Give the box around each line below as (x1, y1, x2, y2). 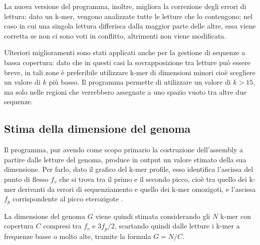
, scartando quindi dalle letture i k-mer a (114, 220, 240, 231)
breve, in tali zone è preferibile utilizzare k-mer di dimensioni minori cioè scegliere (4, 67, 255, 77)
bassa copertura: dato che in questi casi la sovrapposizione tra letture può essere (4, 57, 250, 67)
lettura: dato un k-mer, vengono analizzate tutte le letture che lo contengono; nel (4, 11, 252, 21)
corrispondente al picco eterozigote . (13, 193, 123, 204)
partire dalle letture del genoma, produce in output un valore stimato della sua (4, 154, 246, 164)
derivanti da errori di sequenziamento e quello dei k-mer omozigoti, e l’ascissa (18, 183, 256, 194)
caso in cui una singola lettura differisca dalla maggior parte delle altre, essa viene (4, 21, 256, 31)
